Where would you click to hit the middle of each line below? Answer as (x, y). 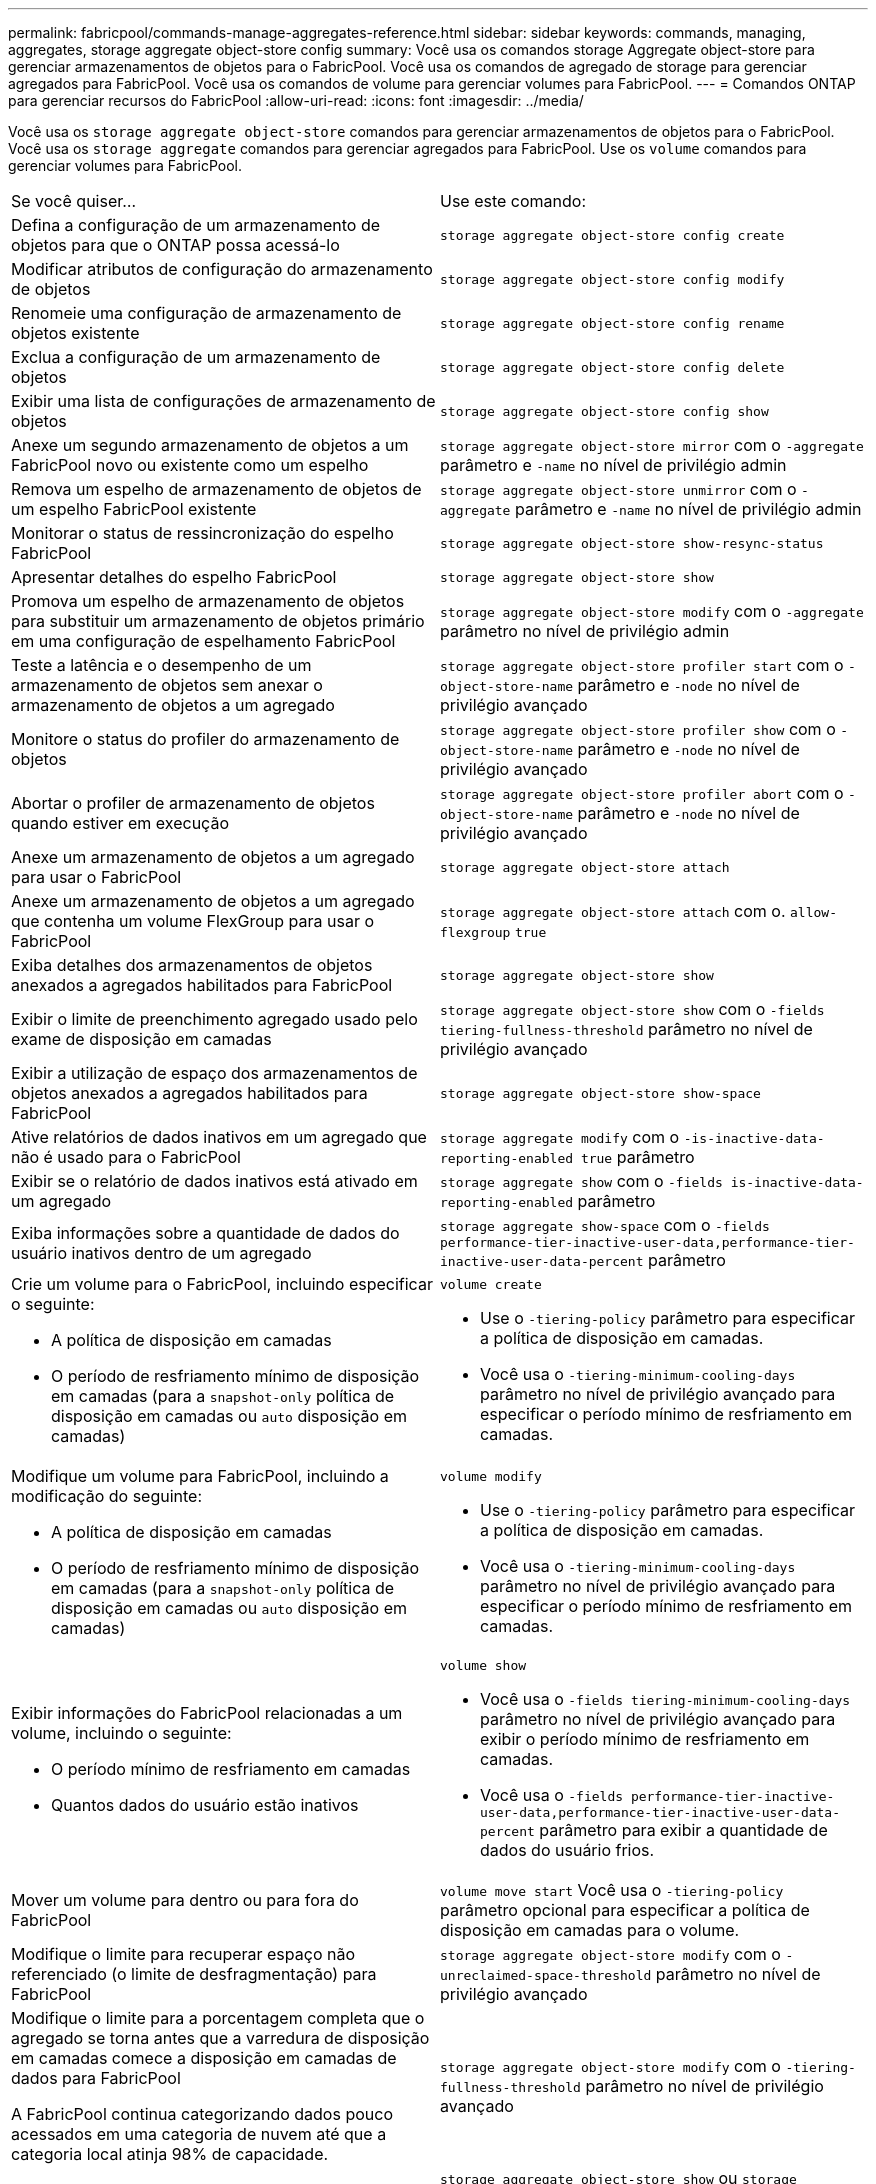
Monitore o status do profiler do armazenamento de (205, 739)
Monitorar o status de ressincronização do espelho (202, 533)
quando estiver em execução (120, 823)
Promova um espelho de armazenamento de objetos (208, 601)
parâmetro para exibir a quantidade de (683, 1830)
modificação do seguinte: (107, 1496)
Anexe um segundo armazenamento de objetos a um (210, 445)
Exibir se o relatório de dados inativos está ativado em (214, 1181)
